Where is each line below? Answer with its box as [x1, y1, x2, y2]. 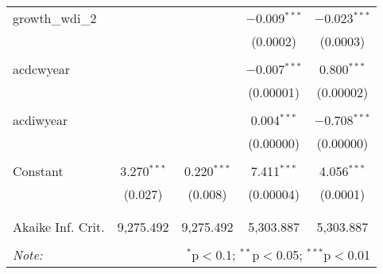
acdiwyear [13, 111, 68, 129]
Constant [13, 162, 64, 180]
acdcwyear [13, 60, 71, 78]
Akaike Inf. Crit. [13, 217, 105, 236]
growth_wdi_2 [13, 9, 97, 27]
